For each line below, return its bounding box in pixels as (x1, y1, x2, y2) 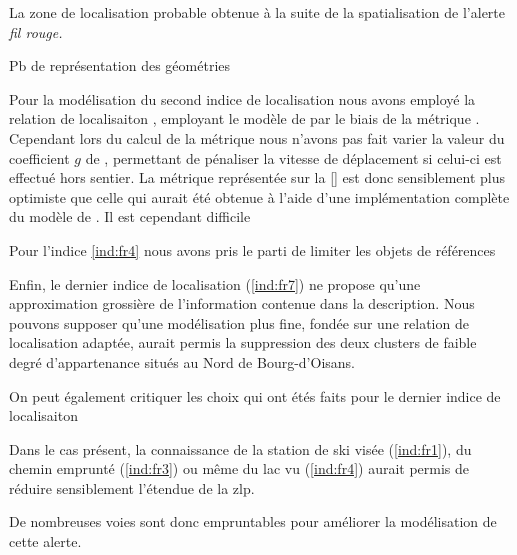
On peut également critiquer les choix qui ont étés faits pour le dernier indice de (9, 385, 501, 406)
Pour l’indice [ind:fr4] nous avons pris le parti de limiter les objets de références (9, 239, 496, 260)
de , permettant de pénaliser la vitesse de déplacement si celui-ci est (85, 147, 502, 168)
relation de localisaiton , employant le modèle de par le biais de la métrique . (9, 108, 480, 129)
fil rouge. (9, 21, 63, 42)
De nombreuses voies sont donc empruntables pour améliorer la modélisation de (9, 511, 497, 532)
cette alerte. (9, 531, 82, 552)
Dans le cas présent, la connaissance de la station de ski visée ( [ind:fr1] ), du (9, 438, 472, 459)
